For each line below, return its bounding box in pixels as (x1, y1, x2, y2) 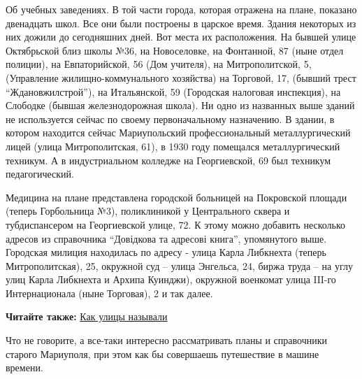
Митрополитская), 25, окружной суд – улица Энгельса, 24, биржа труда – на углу (6, 258, 353, 273)
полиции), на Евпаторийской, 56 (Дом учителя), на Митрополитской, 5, (6, 57, 312, 71)
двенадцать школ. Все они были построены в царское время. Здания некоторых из (6, 15, 356, 30)
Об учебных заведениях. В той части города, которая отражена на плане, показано (6, 2, 357, 16)
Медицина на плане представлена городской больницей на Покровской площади (6, 189, 347, 204)
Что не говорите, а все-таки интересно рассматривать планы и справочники (6, 333, 327, 348)
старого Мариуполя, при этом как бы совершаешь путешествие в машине (6, 346, 319, 361)
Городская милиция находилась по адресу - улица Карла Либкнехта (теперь (6, 245, 326, 259)
